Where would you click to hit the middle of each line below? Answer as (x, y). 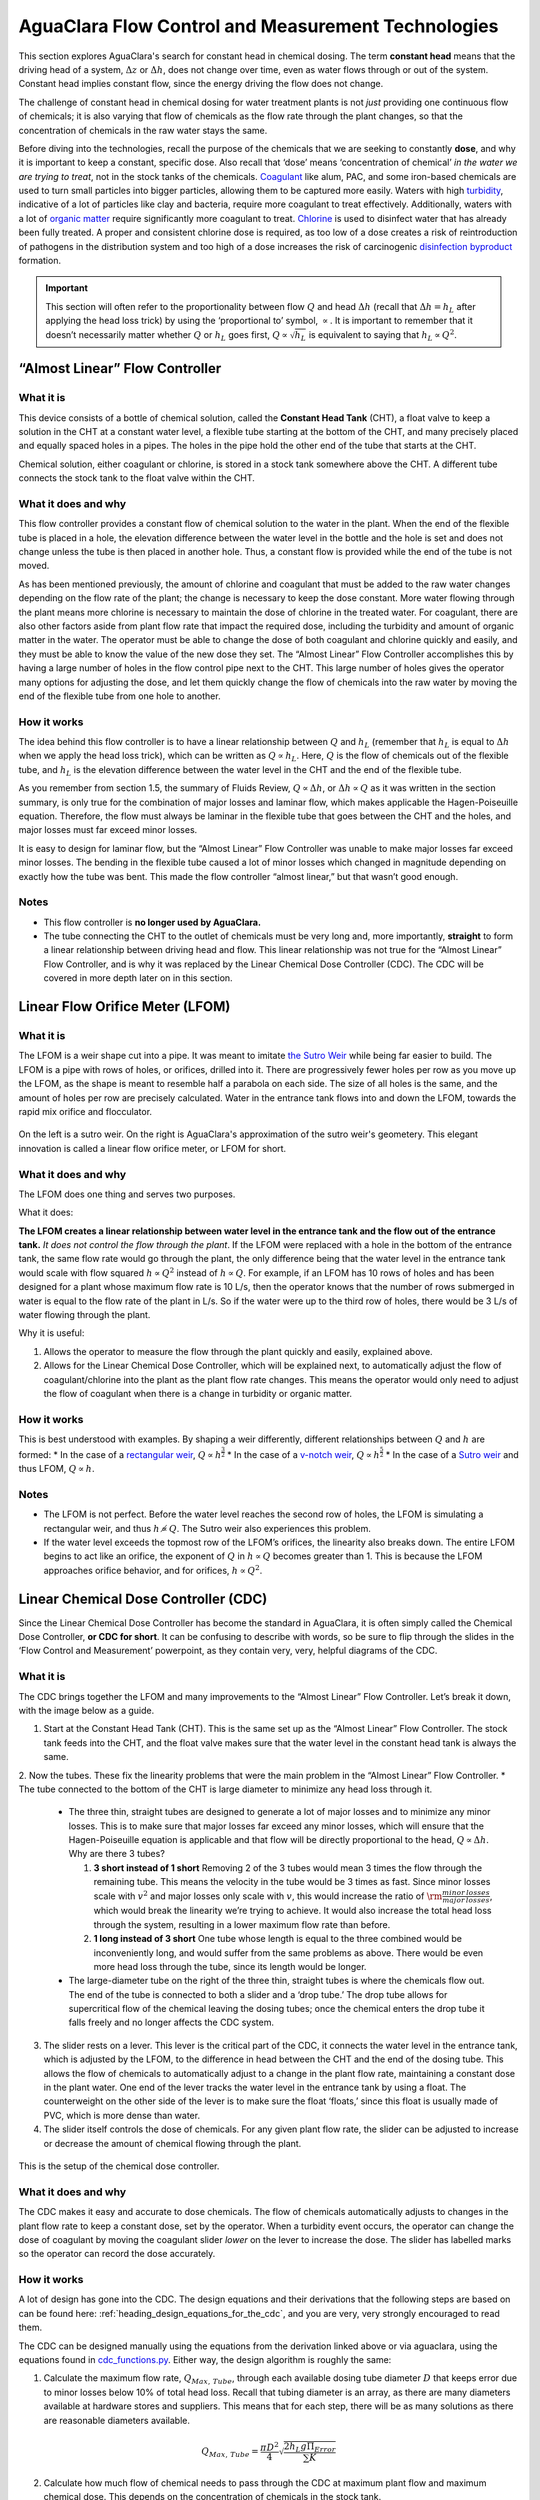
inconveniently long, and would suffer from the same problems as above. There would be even (288, 1952)
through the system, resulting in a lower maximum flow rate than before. (242, 1924)
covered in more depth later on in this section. (138, 978)
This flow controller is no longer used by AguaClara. (152, 922)
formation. (40, 261)
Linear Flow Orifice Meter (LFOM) (124, 1006)
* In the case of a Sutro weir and (452, 1454)
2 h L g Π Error (309, 2447)
